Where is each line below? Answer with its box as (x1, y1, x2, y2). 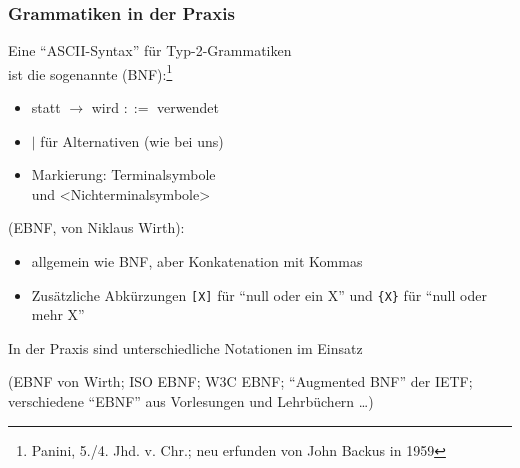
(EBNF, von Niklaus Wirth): (8, 217, 185, 238)
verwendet (157, 97, 219, 118)
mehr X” (31, 304, 85, 325)
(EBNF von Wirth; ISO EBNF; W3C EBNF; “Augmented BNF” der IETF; (8, 371, 473, 392)
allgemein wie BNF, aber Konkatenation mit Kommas (31, 251, 363, 272)
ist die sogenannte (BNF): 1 (8, 60, 173, 84)
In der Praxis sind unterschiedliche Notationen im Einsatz (8, 337, 363, 358)
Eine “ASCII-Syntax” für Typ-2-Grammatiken (8, 40, 292, 61)
